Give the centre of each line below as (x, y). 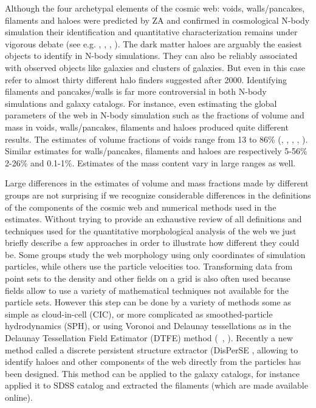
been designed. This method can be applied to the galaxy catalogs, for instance (152, 373)
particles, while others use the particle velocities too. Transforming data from (149, 266)
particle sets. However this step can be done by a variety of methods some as (148, 302)
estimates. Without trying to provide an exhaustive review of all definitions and (153, 219)
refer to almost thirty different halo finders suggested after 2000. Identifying (146, 79)
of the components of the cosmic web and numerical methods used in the (141, 207)
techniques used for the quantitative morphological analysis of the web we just (151, 230)
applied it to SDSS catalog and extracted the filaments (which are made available (156, 385)
